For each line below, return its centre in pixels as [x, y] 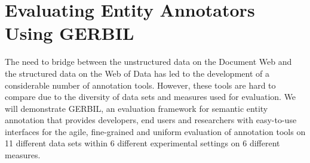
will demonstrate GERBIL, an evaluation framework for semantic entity [136, 108]
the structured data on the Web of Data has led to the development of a [137, 73]
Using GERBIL [70, 33]
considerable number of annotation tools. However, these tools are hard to [140, 85]
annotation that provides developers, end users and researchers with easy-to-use [151, 120]
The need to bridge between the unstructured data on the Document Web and [148, 62]
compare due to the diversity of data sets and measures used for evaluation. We [151, 97]
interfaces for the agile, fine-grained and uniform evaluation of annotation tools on [155, 131]
